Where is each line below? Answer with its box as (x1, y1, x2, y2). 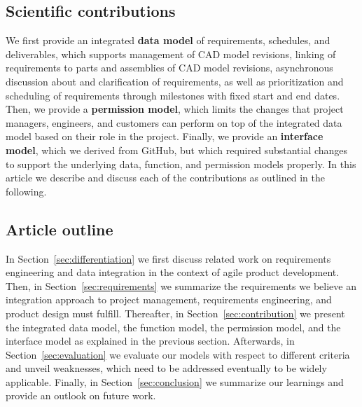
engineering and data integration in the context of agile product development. (6, 265, 340, 280)
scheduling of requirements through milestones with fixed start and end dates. (6, 88, 340, 102)
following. (6, 184, 47, 198)
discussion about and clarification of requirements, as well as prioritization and (6, 74, 344, 88)
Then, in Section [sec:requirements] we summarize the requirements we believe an (6, 278, 356, 293)
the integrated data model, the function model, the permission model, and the (6, 319, 341, 334)
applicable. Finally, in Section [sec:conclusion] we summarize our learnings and (6, 374, 344, 389)
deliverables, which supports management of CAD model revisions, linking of (6, 46, 336, 61)
